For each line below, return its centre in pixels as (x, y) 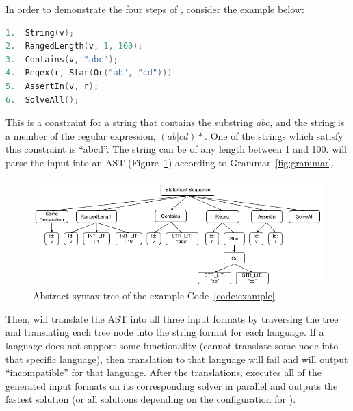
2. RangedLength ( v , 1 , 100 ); (74, 46)
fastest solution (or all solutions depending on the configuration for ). (151, 399)
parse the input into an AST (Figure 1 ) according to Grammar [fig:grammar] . (170, 162)
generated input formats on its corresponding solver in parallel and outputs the (172, 385)
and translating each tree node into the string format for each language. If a (165, 332)
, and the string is (307, 122)
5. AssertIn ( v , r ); (52, 86)
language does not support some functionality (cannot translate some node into (172, 345)
